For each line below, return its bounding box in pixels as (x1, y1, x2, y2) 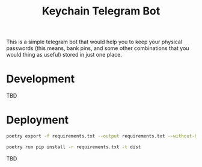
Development (6, 72, 75, 86)
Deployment (6, 113, 69, 127)
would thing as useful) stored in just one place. (6, 51, 122, 58)
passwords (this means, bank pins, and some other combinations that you (6, 45, 189, 52)
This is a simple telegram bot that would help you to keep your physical (6, 38, 182, 46)
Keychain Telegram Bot (41, 4, 161, 18)
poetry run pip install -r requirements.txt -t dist (6, 143, 141, 150)
